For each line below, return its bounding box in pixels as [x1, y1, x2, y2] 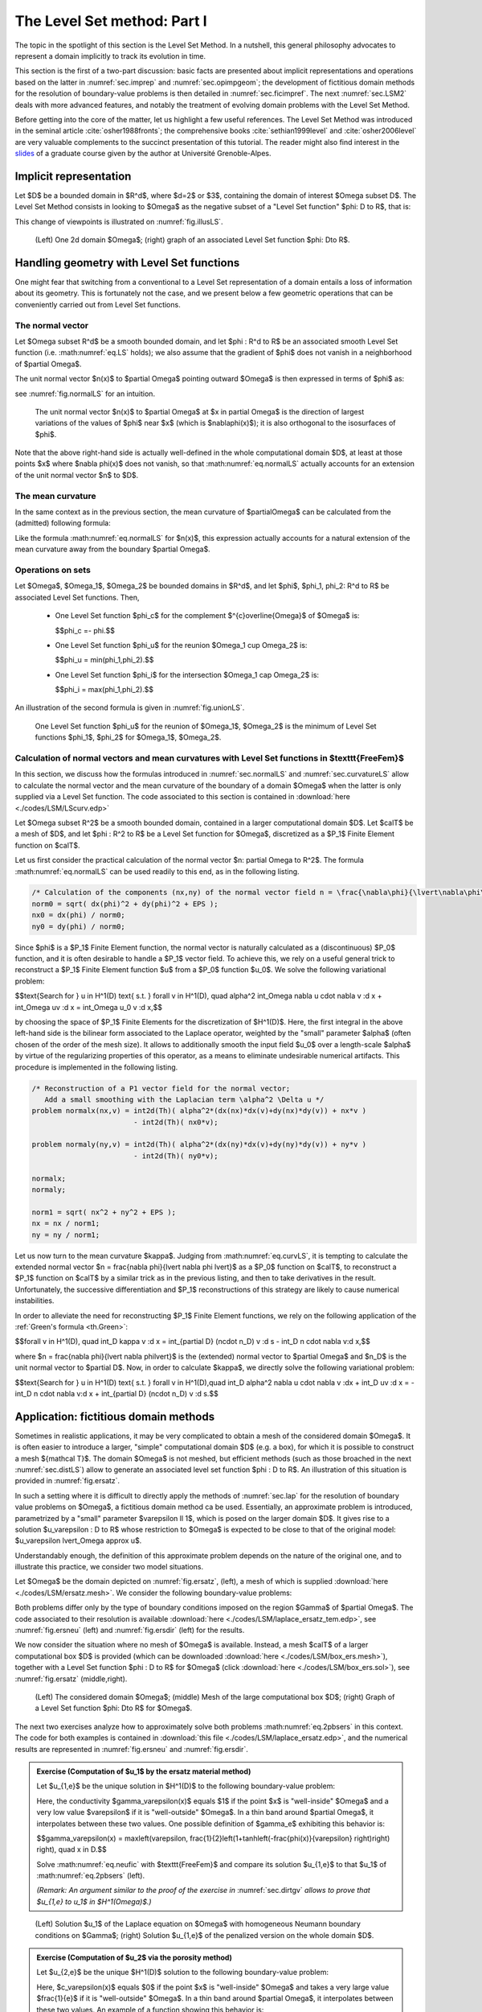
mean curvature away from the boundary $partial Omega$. [14, 544, 210, 555]
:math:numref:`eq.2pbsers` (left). [36, 1871, 145, 1881]
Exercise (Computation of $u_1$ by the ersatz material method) [36, 1767, 251, 1776]
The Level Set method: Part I [14, 12, 208, 30]
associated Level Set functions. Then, [14, 592, 140, 602]
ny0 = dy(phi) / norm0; [31, 921, 126, 931]
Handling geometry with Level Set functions [14, 256, 240, 270]
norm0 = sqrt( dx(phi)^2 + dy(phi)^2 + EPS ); [31, 899, 219, 909]
